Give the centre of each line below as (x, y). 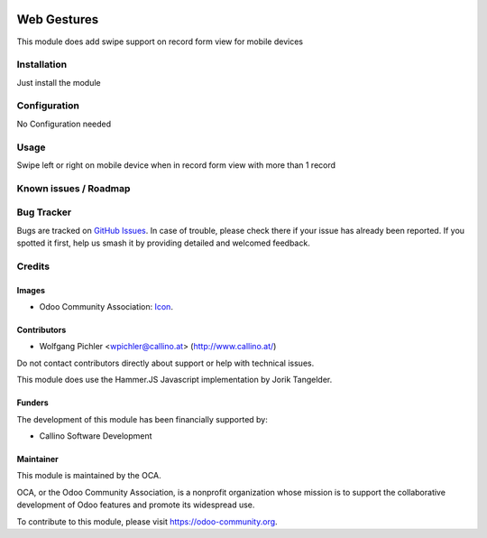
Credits (33, 266)
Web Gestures (58, 19)
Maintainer (37, 459)
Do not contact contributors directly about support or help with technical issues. (165, 363)
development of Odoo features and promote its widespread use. (136, 505)
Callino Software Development (96, 436)
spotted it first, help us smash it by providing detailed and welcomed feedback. (163, 243)
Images (31, 290)
